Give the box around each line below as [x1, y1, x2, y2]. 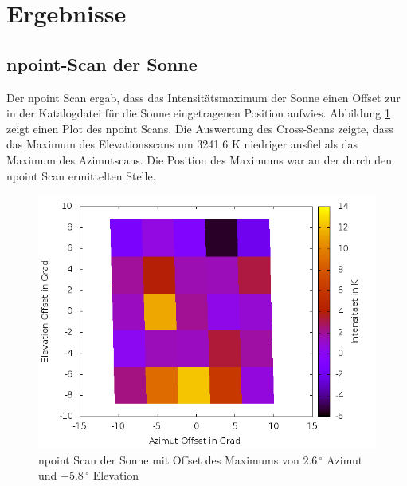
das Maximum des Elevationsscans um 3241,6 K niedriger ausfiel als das [6, 136, 358, 152]
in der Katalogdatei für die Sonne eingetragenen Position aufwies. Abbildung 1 [6, 105, 390, 121]
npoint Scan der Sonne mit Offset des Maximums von [38, 451, 299, 468]
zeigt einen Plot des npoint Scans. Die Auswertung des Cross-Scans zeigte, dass [6, 120, 393, 136]
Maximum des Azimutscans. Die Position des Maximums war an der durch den [6, 151, 392, 168]
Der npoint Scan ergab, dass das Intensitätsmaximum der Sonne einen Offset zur [6, 89, 401, 105]
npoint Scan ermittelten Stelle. [6, 167, 156, 184]
